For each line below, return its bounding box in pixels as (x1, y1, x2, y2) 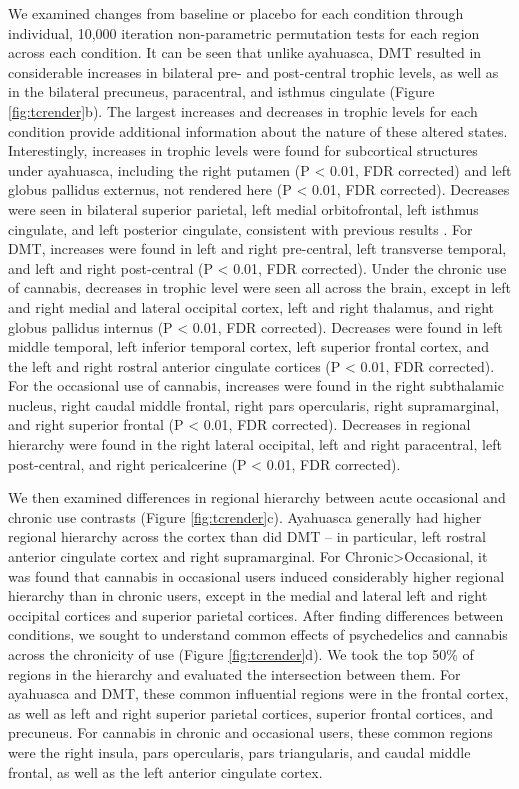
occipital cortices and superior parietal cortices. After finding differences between (8, 604, 504, 625)
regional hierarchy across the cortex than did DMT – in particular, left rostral (8, 526, 486, 547)
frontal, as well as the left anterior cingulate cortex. (8, 761, 323, 782)
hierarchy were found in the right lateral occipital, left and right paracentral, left (8, 434, 502, 455)
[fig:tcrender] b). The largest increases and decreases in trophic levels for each (8, 100, 478, 121)
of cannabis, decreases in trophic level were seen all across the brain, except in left (8, 277, 512, 298)
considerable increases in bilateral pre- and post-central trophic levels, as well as (8, 61, 499, 82)
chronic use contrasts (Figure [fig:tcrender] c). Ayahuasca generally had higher (8, 506, 482, 527)
